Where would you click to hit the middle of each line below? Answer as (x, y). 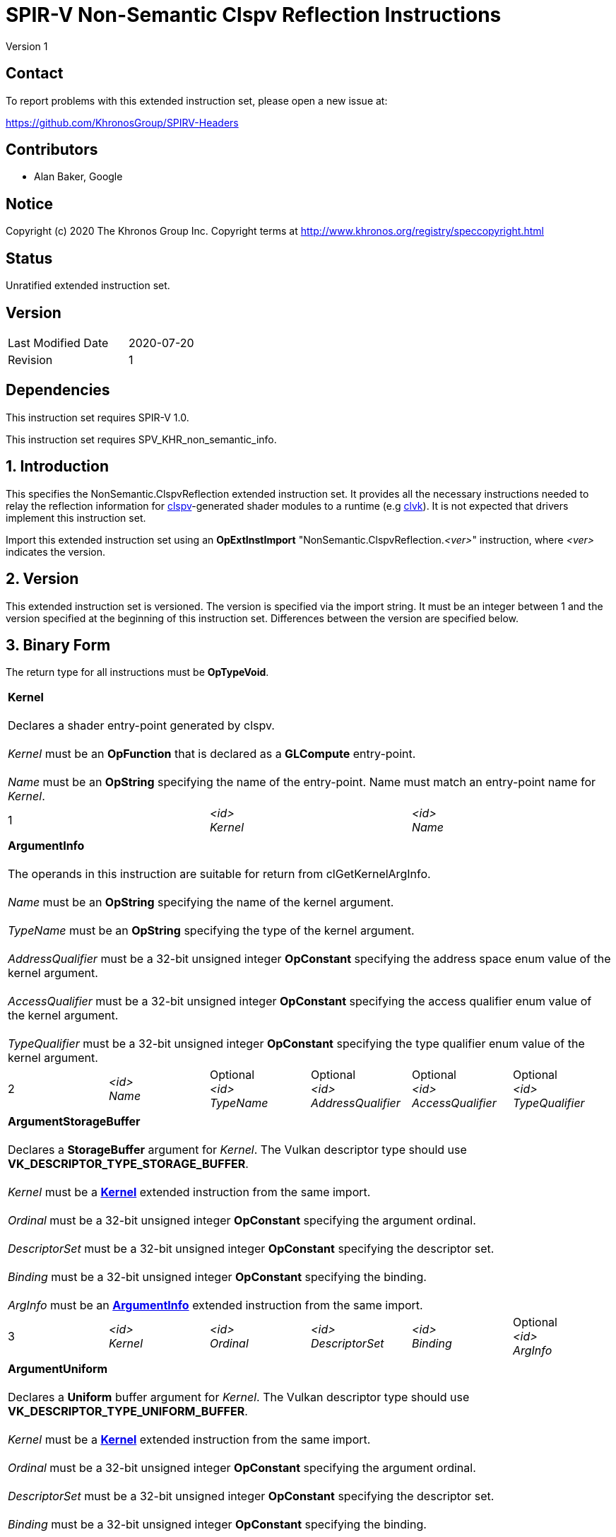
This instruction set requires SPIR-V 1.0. (97, 417)
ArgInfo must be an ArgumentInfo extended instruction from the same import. (215, 1305)
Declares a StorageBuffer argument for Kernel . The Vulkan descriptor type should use (237, 1150)
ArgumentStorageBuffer (74, 1122)
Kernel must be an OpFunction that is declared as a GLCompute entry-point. (212, 754)
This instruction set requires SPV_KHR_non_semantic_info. (141, 439)
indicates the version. (56, 551)
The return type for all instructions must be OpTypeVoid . (137, 672)
